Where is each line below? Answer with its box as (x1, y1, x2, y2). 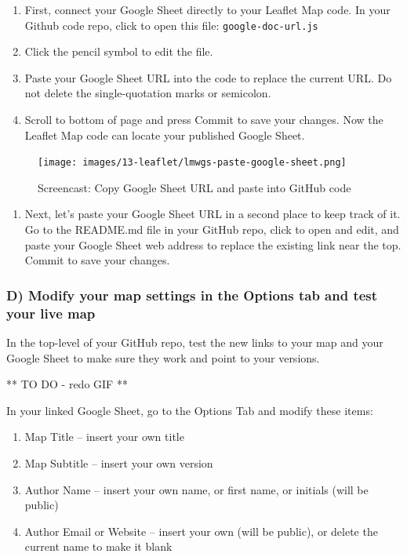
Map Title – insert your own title (24, 428, 184, 445)
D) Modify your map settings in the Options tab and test (6, 285, 378, 304)
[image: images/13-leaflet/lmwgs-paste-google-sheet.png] (38, 157, 347, 169)
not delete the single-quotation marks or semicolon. (24, 85, 271, 101)
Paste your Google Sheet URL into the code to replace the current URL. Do (24, 69, 392, 86)
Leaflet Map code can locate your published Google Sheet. (24, 126, 305, 143)
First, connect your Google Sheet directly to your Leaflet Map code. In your (24, 2, 391, 17)
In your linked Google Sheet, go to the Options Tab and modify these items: (6, 402, 373, 418)
